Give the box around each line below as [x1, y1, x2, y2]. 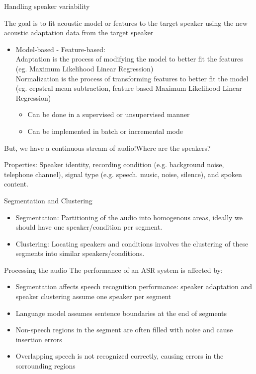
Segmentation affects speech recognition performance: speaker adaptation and [15, 281, 253, 292]
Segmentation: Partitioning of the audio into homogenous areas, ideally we [15, 212, 243, 222]
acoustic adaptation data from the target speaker [4, 27, 154, 38]
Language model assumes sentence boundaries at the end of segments [15, 308, 227, 318]
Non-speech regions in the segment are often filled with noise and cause [15, 324, 233, 335]
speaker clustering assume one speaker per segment [15, 291, 171, 302]
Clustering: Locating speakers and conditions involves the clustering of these [15, 238, 249, 249]
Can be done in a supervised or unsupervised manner [27, 109, 190, 120]
